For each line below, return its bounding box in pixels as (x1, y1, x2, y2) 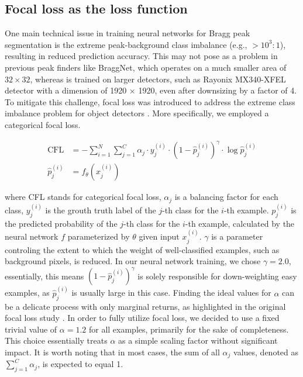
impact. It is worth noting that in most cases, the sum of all (5, 345, 220, 358)
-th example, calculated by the (185, 217, 295, 229)
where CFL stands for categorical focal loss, (5, 191, 161, 203)
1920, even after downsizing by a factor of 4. (138, 84, 297, 96)
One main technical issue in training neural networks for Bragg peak (5, 27, 250, 39)
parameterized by (67, 230, 130, 243)
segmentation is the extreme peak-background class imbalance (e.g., (5, 38, 247, 50)
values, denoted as (233, 345, 298, 358)
